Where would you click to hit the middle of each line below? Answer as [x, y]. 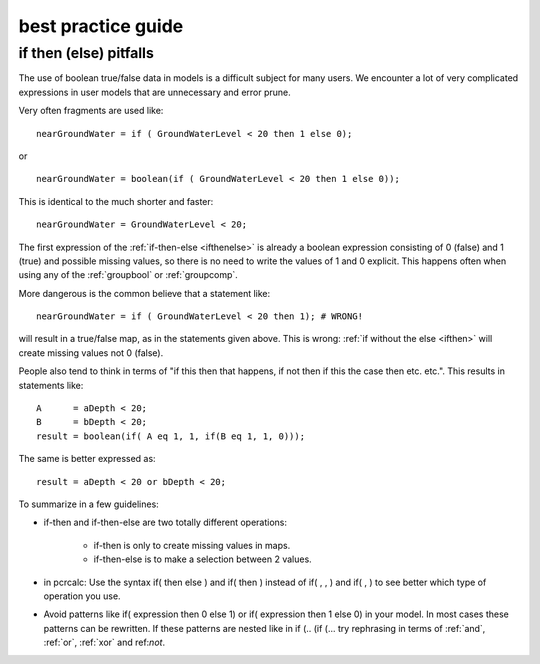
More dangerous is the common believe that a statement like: [144, 293]
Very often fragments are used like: [91, 111]
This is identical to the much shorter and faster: [116, 201]
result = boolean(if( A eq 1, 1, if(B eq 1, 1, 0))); [170, 436]
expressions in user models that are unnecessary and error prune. [155, 92]
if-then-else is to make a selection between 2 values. [202, 559]
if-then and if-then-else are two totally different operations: [165, 522]
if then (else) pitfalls [86, 53]
